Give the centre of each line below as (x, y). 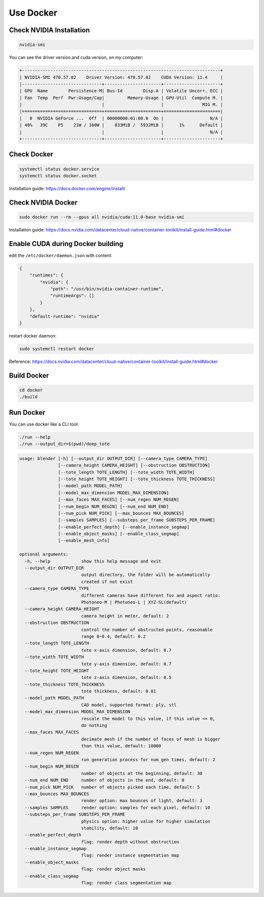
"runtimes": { (46, 275)
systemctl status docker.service (59, 169)
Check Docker (31, 154)
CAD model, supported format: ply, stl (129, 705)
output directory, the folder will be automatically (145, 575)
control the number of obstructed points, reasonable (147, 629)
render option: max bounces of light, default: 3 (142, 801)
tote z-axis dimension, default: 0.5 (126, 678)
